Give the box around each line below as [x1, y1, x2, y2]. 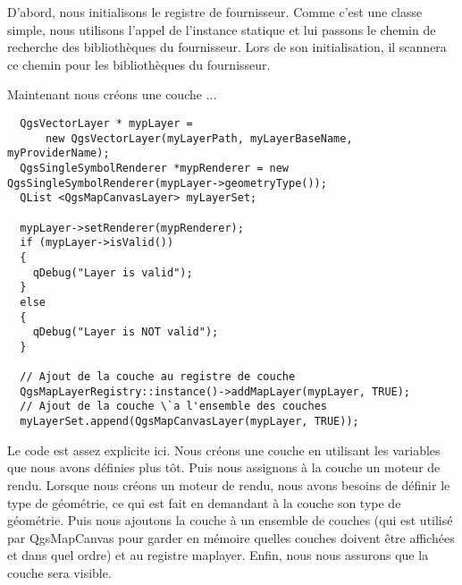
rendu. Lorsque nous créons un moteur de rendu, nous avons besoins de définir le [7, 475, 450, 494]
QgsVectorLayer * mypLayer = [20, 116, 193, 130]
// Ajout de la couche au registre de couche [20, 370, 296, 384]
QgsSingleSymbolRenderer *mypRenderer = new [20, 161, 289, 174]
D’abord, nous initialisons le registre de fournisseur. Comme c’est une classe [7, 3, 423, 21]
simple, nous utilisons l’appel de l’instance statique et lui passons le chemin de [7, 20, 436, 38]
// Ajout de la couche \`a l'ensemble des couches [20, 400, 327, 413]
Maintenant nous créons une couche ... [7, 85, 217, 104]
